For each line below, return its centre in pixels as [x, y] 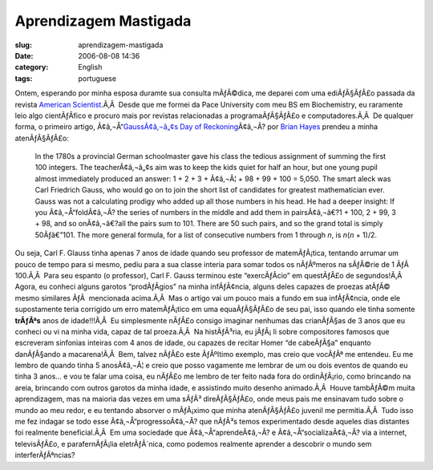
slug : [23, 45]
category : [32, 67]
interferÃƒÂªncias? [45, 455]
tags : [24, 78]
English [90, 67]
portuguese [97, 78]
